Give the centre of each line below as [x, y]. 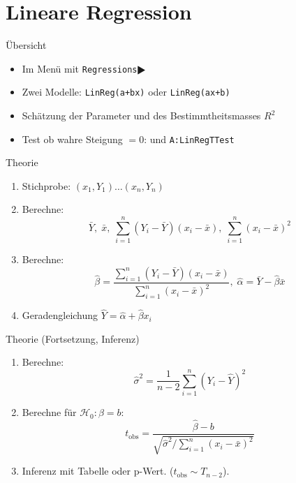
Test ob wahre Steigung [72, 139]
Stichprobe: [46, 185]
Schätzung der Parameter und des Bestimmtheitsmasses [141, 116]
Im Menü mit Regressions [80, 68]
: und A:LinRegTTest [189, 139]
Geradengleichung [60, 315]
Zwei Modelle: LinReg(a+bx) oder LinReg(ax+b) [126, 92]
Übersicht [26, 45]
